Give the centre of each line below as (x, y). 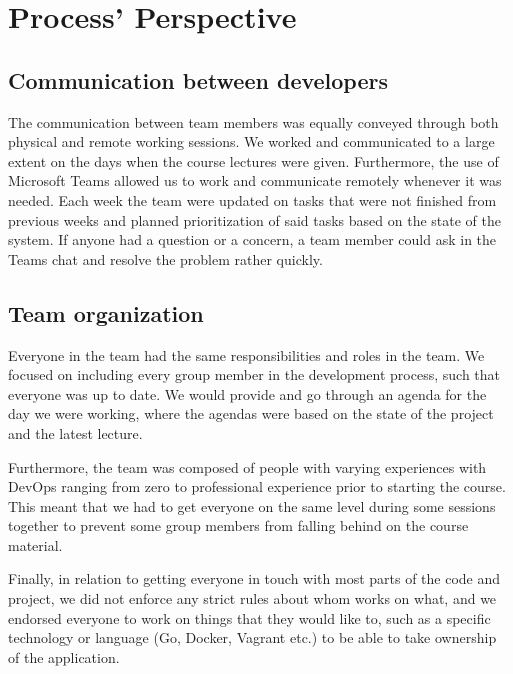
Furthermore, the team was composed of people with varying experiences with (247, 466)
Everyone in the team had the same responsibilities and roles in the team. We (246, 354)
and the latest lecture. (75, 432)
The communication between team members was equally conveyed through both (253, 121)
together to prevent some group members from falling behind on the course (238, 525)
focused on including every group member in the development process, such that (254, 374)
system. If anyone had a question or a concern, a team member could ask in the (252, 239)
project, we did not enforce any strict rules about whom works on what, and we (252, 598)
